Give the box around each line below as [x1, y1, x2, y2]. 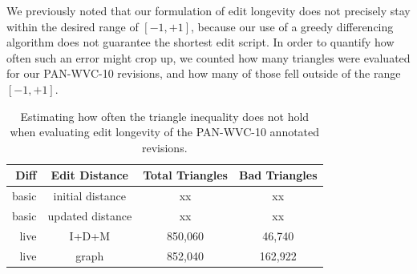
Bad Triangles [238, 167, 318, 183]
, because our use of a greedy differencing [191, 18, 394, 34]
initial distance [53, 187, 126, 204]
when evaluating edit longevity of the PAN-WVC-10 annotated [10, 123, 320, 140]
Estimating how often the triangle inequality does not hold [20, 107, 310, 124]
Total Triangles [143, 167, 228, 183]
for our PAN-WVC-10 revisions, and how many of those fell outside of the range [6, 65, 401, 82]
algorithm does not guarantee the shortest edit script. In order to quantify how [6, 34, 395, 50]
